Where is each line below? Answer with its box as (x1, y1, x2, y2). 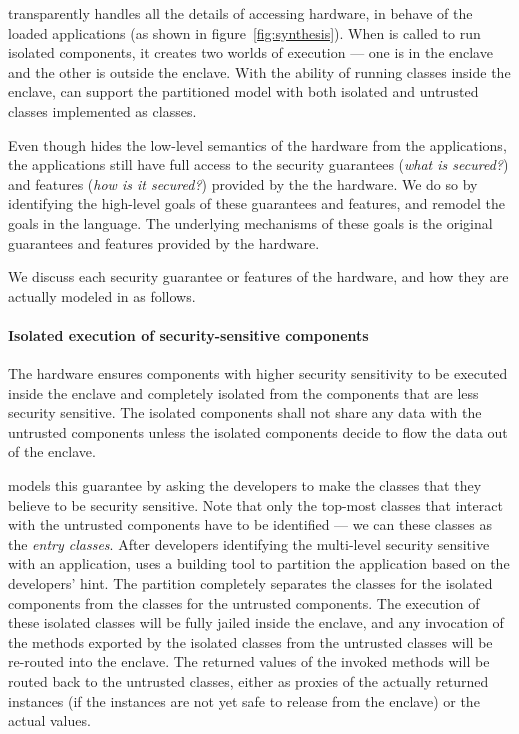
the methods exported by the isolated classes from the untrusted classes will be (8, 631, 493, 652)
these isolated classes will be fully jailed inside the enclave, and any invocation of (8, 612, 504, 633)
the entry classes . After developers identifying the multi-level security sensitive (8, 533, 490, 554)
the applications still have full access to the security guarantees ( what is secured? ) (8, 154, 509, 175)
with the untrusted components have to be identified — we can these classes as (8, 514, 492, 535)
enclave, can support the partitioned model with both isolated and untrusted (8, 81, 479, 102)
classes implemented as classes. (8, 100, 197, 121)
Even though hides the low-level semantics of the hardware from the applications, (8, 134, 507, 155)
